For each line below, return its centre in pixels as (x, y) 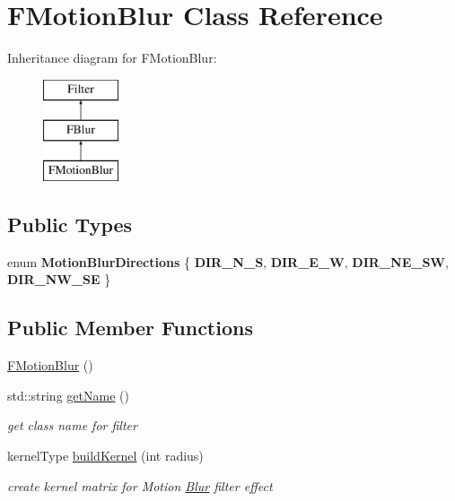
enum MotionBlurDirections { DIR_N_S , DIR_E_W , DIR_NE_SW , (228, 261)
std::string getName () (68, 395)
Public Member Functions (130, 328)
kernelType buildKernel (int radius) (105, 456)
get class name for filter (72, 425)
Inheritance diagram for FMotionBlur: (112, 58)
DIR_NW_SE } (59, 279)
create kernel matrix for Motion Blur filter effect (140, 485)
